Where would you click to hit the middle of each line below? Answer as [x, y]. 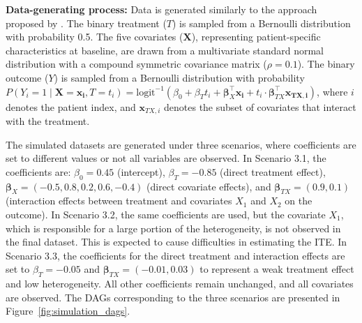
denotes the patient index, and [71, 106]
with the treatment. [48, 121]
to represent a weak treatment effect [277, 269]
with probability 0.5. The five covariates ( [95, 37]
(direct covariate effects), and [209, 186]
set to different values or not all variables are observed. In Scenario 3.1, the [166, 158]
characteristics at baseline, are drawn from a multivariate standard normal [165, 50]
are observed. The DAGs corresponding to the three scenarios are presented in [173, 297]
